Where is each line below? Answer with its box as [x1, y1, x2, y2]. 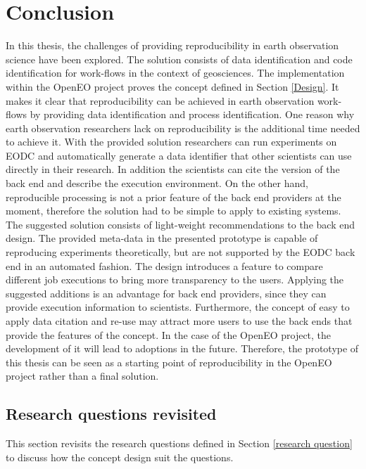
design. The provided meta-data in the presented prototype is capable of [6, 231, 318, 245]
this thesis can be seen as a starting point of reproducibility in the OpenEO [6, 354, 332, 369]
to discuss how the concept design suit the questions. [6, 449, 234, 464]
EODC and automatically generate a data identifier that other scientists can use [6, 148, 352, 162]
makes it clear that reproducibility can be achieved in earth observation [6, 93, 315, 108]
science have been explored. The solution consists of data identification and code [6, 51, 353, 66]
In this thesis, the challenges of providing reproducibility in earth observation [6, 38, 339, 53]
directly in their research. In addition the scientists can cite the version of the [6, 162, 340, 176]
